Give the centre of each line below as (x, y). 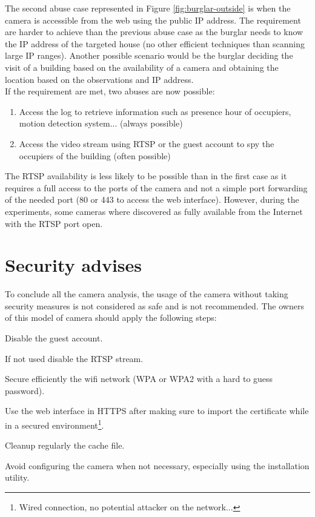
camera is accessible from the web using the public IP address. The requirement (153, 20)
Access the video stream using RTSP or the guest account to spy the (147, 143)
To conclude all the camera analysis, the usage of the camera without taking (147, 294)
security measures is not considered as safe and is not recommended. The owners (154, 305)
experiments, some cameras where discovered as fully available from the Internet (154, 211)
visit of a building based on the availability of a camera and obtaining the (142, 67)
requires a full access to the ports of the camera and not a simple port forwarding (156, 187)
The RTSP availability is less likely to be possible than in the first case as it (146, 176)
